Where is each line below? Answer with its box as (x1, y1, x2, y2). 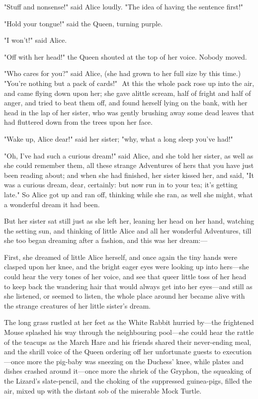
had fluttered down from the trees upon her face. (4, 117, 153, 127)
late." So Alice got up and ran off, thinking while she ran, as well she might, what (4, 189, 253, 199)
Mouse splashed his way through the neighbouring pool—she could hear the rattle (4, 327, 254, 337)
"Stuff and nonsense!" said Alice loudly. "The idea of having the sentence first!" (4, 1, 244, 11)
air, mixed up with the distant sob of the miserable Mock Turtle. (4, 385, 202, 396)
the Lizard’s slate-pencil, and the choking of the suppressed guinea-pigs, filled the (4, 376, 252, 386)
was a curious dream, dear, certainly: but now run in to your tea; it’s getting (4, 179, 238, 190)
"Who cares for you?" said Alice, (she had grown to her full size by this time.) (4, 68, 241, 79)
